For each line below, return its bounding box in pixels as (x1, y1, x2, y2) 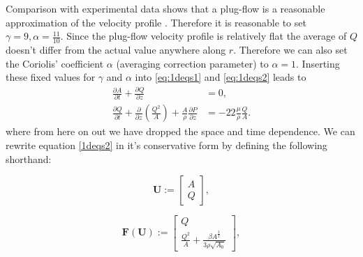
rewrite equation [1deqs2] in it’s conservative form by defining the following (6, 138, 327, 153)
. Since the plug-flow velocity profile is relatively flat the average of (60, 29, 347, 43)
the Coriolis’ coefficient (6, 56, 104, 70)
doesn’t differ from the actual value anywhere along (6, 42, 226, 57)
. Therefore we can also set (233, 42, 348, 57)
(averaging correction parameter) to (116, 56, 269, 70)
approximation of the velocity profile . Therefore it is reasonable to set (6, 15, 306, 29)
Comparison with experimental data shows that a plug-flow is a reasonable (6, 1, 325, 15)
